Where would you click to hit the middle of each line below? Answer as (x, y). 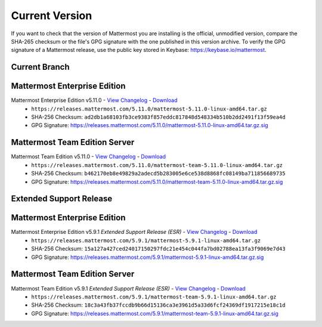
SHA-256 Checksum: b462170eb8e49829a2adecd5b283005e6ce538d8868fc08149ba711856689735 (158, 174)
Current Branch (40, 67)
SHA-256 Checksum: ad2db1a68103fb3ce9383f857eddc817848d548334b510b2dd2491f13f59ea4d (158, 117)
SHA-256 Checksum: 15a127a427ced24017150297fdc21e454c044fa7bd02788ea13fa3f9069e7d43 (158, 249)
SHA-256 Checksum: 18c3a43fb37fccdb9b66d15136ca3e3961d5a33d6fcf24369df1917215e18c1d (158, 305)
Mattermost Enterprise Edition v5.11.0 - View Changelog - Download (94, 100)
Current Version (52, 16)
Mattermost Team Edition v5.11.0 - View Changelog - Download (89, 157)
